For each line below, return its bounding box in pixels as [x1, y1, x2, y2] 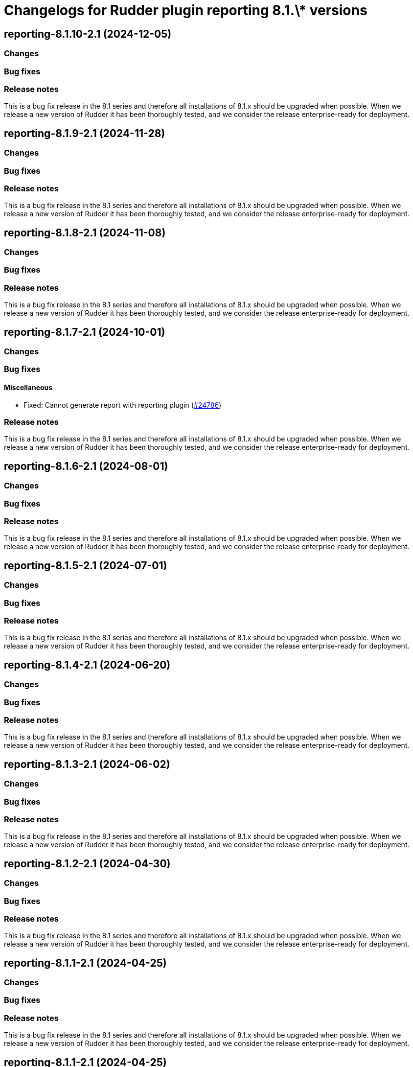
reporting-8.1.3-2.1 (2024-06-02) [4, 758, 170, 770]
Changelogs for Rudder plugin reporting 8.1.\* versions [4, 2, 367, 19]
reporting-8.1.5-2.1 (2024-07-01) [4, 559, 167, 572]
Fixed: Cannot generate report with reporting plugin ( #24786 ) [23, 400, 222, 409]
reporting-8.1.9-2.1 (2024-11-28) [4, 127, 165, 139]
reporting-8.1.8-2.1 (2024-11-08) [4, 226, 166, 239]
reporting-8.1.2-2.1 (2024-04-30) [4, 857, 171, 870]
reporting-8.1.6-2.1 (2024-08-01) [4, 460, 168, 472]
